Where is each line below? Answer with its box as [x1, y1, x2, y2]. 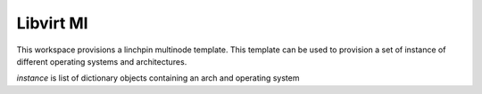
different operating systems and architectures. [16, 56, 187, 67]
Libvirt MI [16, 13, 88, 33]
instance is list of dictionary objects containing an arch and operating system [16, 73, 300, 83]
